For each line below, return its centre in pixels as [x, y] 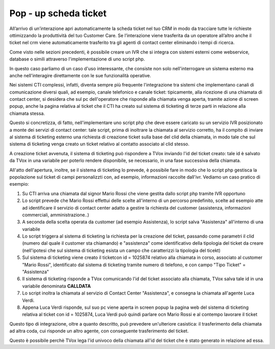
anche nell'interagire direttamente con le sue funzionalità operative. [80, 75]
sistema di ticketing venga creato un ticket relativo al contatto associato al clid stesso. [99, 144]
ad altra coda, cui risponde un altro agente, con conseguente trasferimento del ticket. [99, 331]
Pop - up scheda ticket [58, 13]
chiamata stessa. [27, 113]
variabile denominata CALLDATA [57, 286]
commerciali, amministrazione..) [56, 215]
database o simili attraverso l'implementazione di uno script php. [77, 59]
